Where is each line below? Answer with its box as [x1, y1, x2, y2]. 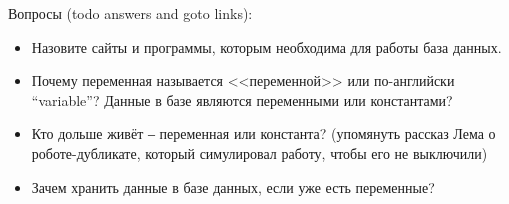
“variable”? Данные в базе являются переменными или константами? [31, 89, 453, 110]
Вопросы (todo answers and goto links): [8, 3, 253, 23]
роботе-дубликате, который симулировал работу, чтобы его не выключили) [31, 142, 488, 163]
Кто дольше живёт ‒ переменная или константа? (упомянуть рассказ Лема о [31, 123, 496, 144]
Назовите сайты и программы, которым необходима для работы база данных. [31, 36, 502, 57]
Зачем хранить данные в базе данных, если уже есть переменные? [31, 176, 435, 197]
